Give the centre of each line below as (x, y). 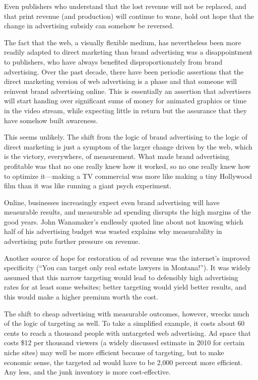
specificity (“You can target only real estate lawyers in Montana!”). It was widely (128, 267)
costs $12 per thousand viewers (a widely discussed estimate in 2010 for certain (124, 342)
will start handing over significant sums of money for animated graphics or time (125, 101)
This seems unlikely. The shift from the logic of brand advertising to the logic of (126, 137)
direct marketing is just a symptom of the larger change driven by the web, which (128, 146)
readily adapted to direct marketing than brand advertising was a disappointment (128, 52)
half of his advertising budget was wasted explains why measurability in (113, 231)
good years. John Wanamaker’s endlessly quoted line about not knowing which (124, 221)
